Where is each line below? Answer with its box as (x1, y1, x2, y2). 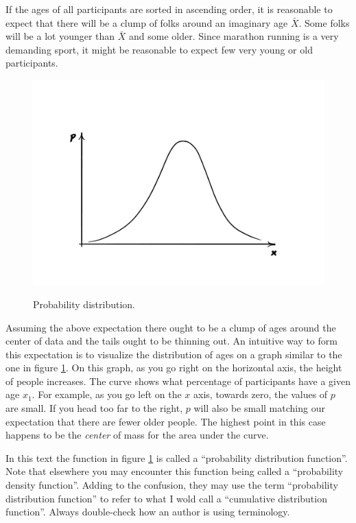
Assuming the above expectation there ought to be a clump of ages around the (5, 320, 336, 334)
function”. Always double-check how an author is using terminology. (5, 504, 290, 519)
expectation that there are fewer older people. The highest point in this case (5, 414, 326, 428)
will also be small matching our (193, 401, 325, 415)
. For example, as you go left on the (32, 387, 182, 402)
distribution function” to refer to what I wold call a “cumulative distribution (5, 491, 327, 505)
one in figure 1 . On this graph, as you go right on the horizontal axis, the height (5, 360, 342, 375)
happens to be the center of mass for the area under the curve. (5, 428, 269, 442)
